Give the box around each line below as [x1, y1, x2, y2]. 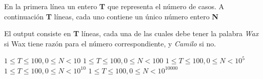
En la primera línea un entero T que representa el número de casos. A [4, 1, 225, 11]
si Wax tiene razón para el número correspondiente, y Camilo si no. [4, 38, 216, 48]
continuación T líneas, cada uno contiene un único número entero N [4, 11, 218, 21]
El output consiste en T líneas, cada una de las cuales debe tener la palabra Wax [4, 28, 259, 39]
